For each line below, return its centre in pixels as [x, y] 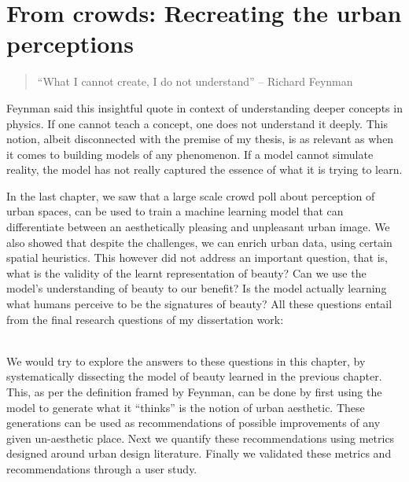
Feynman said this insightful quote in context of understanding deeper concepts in [204, 107]
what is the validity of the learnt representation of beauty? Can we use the [186, 272]
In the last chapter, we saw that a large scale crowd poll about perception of [191, 195]
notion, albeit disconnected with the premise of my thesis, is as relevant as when [200, 139]
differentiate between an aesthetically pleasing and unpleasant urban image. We [198, 227]
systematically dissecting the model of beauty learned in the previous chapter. [194, 376]
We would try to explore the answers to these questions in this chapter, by [186, 361]
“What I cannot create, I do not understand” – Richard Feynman [195, 81]
